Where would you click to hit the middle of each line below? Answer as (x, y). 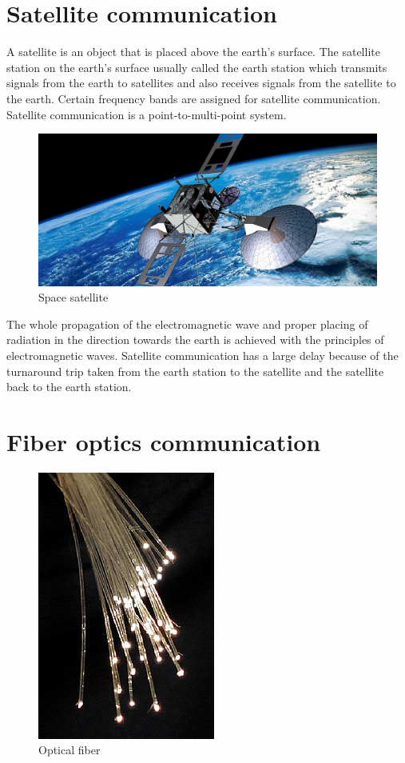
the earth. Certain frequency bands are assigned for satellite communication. (194, 98)
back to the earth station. (69, 387)
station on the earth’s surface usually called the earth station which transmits (197, 67)
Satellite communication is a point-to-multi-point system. (147, 114)
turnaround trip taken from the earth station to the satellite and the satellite (195, 371)
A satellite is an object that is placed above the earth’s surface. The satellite (193, 52)
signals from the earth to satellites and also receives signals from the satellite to (201, 83)
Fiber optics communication (164, 441)
